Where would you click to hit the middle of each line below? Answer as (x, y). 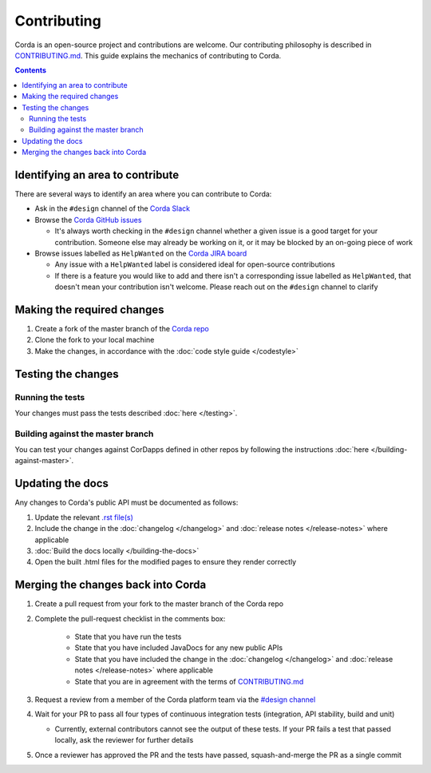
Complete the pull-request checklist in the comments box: (130, 618)
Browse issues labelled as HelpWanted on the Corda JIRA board (141, 253)
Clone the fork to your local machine (95, 340)
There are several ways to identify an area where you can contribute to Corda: (143, 194)
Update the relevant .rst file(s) (84, 517)
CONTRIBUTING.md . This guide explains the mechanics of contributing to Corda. (148, 55)
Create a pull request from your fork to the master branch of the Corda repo (159, 604)
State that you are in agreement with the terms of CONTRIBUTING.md (189, 681)
